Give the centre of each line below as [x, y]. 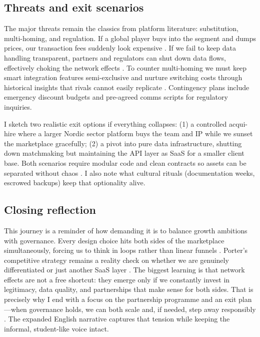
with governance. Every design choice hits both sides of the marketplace [114, 240]
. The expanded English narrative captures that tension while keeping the [117, 319]
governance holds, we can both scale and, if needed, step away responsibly [142, 309]
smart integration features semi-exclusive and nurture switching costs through [123, 77]
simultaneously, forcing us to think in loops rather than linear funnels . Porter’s [126, 250]
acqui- [238, 123]
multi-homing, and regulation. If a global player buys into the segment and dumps [130, 38]
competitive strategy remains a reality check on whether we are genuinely [116, 260]
